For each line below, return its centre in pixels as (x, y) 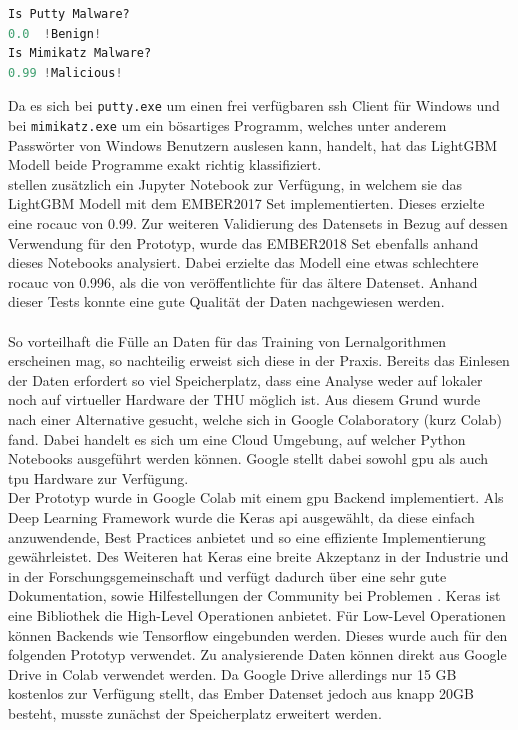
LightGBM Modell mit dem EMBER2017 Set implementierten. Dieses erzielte (246, 203)
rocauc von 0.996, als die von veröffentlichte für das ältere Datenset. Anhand (243, 281)
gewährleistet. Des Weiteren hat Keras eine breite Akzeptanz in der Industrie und (258, 556)
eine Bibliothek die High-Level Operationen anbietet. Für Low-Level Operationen (257, 614)
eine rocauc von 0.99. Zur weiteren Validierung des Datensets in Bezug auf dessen (258, 223)
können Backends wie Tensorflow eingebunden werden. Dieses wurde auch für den (258, 634)
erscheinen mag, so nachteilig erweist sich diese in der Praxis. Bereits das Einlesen (259, 360)
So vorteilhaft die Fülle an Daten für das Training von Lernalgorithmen (227, 340)
